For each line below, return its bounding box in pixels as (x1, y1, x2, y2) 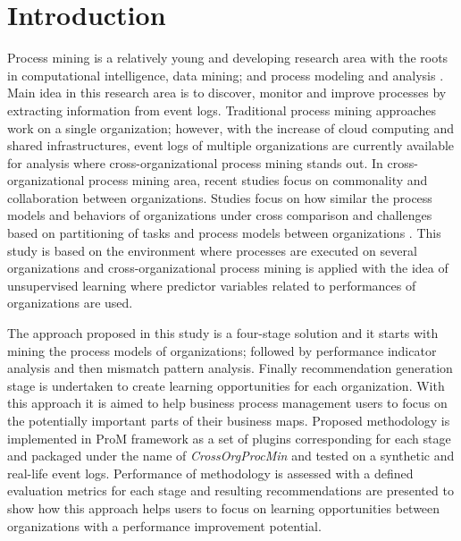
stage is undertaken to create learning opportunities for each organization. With (7, 376, 445, 394)
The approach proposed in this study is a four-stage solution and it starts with (7, 324, 439, 342)
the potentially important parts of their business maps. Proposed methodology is (7, 411, 450, 429)
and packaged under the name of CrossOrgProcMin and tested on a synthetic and (7, 446, 455, 465)
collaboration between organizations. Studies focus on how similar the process (7, 188, 432, 207)
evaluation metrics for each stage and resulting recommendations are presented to (7, 481, 454, 500)
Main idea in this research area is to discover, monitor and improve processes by (7, 83, 447, 102)
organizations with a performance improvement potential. (7, 516, 322, 535)
